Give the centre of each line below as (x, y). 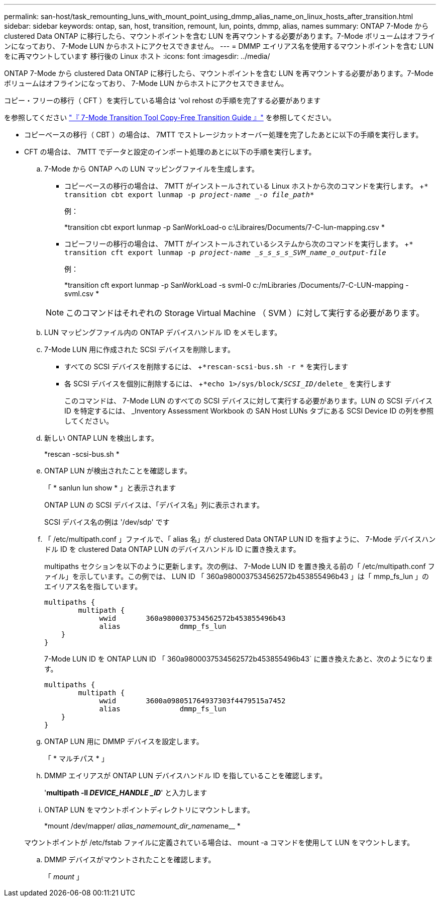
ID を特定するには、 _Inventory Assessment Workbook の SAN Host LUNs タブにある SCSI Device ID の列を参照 (249, 411)
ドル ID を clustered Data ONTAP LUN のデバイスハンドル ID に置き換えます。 (172, 549)
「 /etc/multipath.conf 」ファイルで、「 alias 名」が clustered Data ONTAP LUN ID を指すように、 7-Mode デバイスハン (240, 539)
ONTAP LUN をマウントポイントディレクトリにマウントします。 (149, 810)
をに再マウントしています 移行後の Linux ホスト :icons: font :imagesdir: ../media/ (137, 56)
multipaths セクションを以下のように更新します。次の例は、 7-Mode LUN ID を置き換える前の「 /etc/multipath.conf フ (240, 566)
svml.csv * (82, 294)
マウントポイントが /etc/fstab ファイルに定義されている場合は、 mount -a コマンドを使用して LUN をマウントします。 (219, 842)
